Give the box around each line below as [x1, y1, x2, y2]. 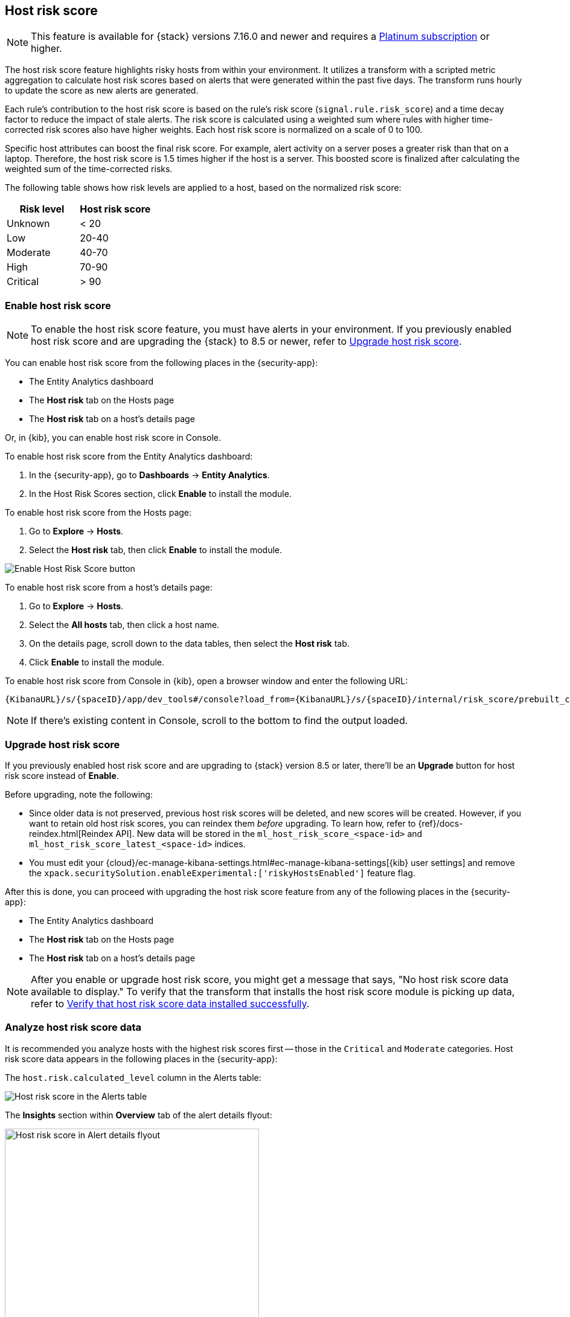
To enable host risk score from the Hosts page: [5, 507, 192, 518]
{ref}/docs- [418, 818, 463, 828]
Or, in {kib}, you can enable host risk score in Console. [5, 432, 222, 443]
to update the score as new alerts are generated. [5, 85, 199, 96]
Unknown [7, 217, 50, 230]
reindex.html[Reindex [29, 828, 114, 839]
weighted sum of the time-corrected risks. [5, 164, 173, 175]
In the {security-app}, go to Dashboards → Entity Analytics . [29, 470, 270, 481]
